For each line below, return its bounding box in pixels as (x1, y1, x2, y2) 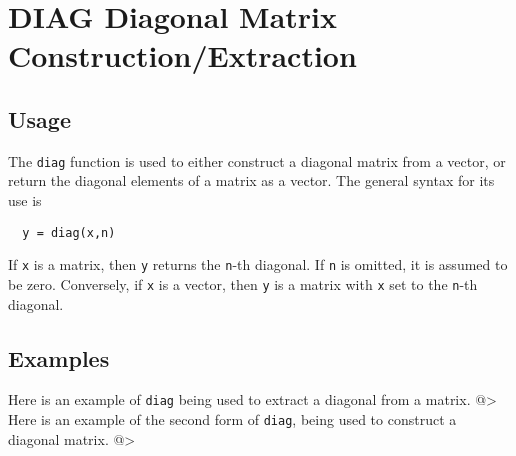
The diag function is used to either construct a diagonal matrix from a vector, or (8, 150, 506, 171)
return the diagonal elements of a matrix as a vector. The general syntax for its (8, 170, 495, 191)
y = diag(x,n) (22, 225, 116, 240)
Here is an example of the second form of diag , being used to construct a (8, 409, 457, 430)
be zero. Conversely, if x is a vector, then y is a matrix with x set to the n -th (8, 273, 478, 294)
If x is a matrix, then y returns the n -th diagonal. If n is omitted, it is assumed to (8, 254, 508, 275)
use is (8, 190, 42, 211)
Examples (8, 342, 110, 373)
